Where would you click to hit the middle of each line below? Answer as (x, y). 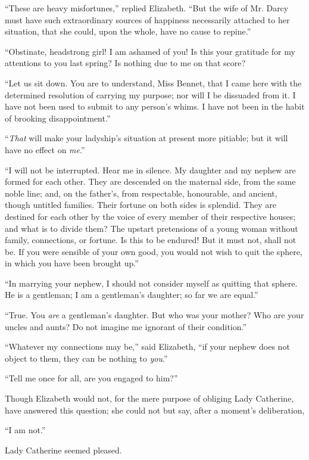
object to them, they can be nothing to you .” (86, 358)
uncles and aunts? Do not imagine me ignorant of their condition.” (126, 326)
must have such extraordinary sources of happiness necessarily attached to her (147, 19)
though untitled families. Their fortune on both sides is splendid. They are (141, 205)
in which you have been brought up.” (72, 263)
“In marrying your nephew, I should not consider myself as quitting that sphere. (151, 283)
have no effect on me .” (45, 149)
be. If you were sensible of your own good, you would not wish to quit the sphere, (154, 251)
